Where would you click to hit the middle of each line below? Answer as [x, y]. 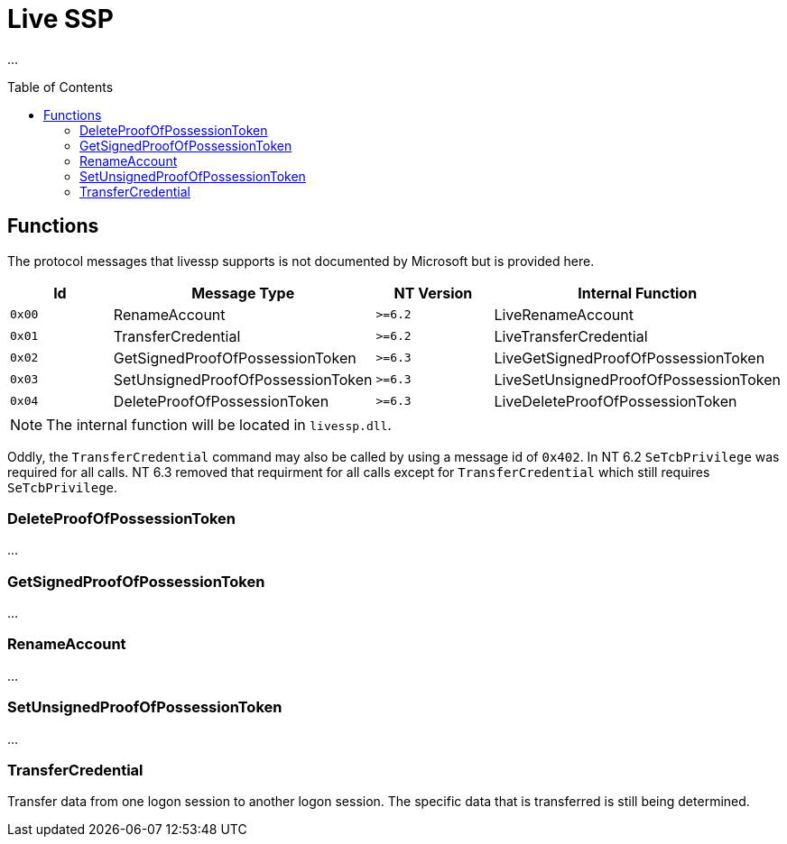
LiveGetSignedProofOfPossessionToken [630, 358]
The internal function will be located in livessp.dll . [219, 424]
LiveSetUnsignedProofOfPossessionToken [637, 379]
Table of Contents [60, 87]
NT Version [433, 293]
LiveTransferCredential [571, 336]
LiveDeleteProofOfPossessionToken [616, 401]
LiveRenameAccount [564, 314]
